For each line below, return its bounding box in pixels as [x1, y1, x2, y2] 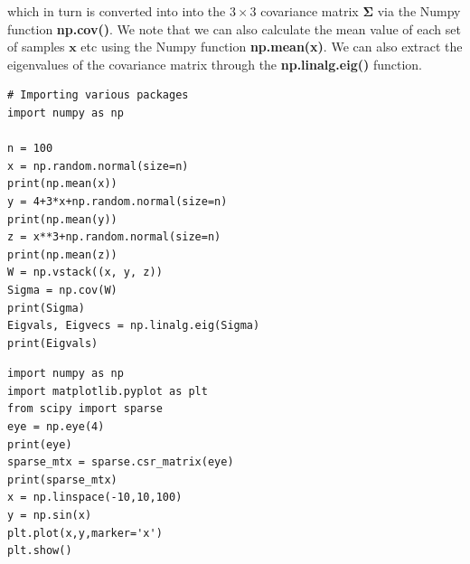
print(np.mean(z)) [7, 248, 117, 261]
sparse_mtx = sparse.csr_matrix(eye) [7, 456, 234, 469]
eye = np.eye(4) [7, 420, 105, 434]
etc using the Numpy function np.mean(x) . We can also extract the [80, 37, 463, 56]
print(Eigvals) [7, 336, 99, 350]
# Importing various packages [7, 89, 189, 102]
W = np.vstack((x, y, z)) [7, 266, 163, 279]
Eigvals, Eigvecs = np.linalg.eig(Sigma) [7, 319, 260, 333]
